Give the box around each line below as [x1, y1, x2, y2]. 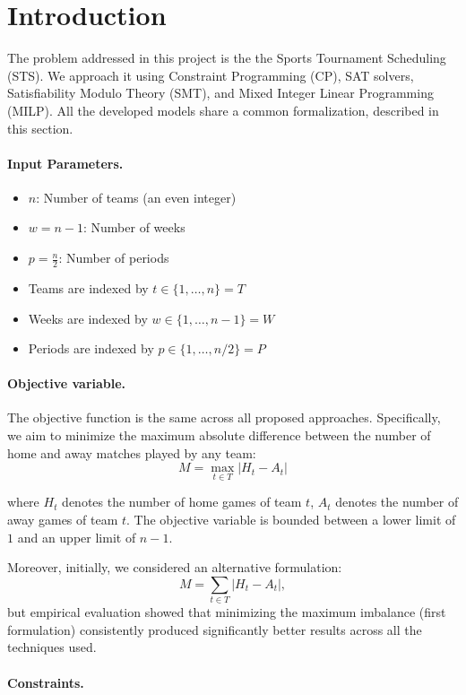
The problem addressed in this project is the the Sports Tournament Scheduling [7, 48, 446, 67]
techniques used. [7, 638, 97, 656]
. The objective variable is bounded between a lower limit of [126, 510, 456, 529]
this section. [7, 118, 73, 137]
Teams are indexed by [28, 278, 149, 297]
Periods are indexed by [28, 339, 154, 358]
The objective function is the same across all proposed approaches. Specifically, [7, 408, 441, 427]
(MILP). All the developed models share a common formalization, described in [7, 100, 439, 119]
